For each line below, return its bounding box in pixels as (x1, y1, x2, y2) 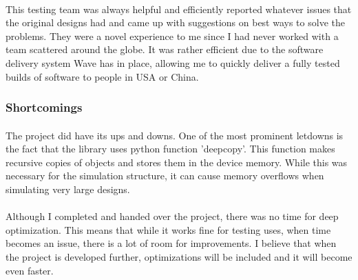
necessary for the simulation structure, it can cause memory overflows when (6, 168, 324, 183)
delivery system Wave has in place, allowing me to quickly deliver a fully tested (6, 55, 340, 70)
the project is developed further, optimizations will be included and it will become (6, 249, 352, 263)
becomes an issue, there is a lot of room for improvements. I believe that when (6, 236, 337, 250)
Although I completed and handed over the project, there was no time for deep (6, 209, 339, 223)
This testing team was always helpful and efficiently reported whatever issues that (6, 1, 352, 16)
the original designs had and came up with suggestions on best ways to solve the (6, 15, 345, 30)
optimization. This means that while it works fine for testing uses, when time (6, 222, 331, 237)
